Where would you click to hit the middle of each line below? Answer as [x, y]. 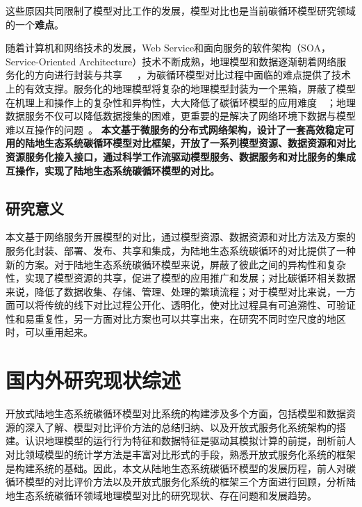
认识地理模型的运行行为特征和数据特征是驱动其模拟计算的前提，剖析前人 [190, 441]
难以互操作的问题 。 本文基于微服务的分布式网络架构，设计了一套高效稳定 [175, 129]
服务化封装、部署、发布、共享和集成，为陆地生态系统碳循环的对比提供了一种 [181, 250]
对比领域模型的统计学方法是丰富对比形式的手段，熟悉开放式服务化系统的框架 [181, 454]
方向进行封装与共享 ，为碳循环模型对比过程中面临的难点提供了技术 [192, 75]
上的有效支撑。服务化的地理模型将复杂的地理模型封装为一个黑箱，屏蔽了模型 [181, 88]
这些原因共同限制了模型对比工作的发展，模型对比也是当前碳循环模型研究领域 [181, 10]
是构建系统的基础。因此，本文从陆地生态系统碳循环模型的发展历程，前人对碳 [181, 468]
